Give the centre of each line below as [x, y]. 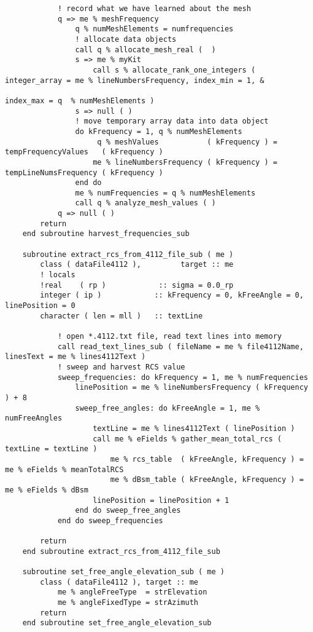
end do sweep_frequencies [110, 520]
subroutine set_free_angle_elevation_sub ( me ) [123, 572]
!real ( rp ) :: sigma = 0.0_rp [137, 285]
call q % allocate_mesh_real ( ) [145, 49]
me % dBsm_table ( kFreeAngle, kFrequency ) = [207, 480]
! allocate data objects [126, 39]
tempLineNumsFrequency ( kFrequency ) [84, 172]
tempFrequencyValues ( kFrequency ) [84, 152]
